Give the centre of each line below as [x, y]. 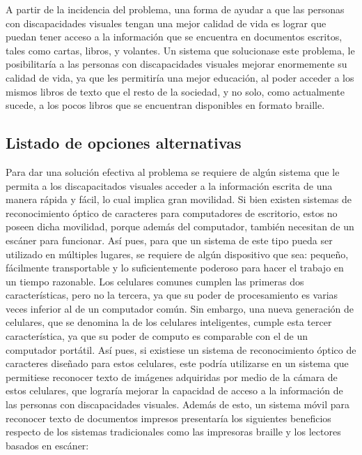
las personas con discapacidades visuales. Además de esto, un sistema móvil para [178, 404]
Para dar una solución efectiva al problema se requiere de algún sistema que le [173, 171]
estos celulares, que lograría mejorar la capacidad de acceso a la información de [174, 390]
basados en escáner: [47, 445]
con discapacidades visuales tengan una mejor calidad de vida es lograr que [166, 23]
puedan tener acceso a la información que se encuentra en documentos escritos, [174, 37]
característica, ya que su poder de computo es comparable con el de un [157, 336]
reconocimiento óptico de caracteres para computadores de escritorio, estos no [172, 212]
